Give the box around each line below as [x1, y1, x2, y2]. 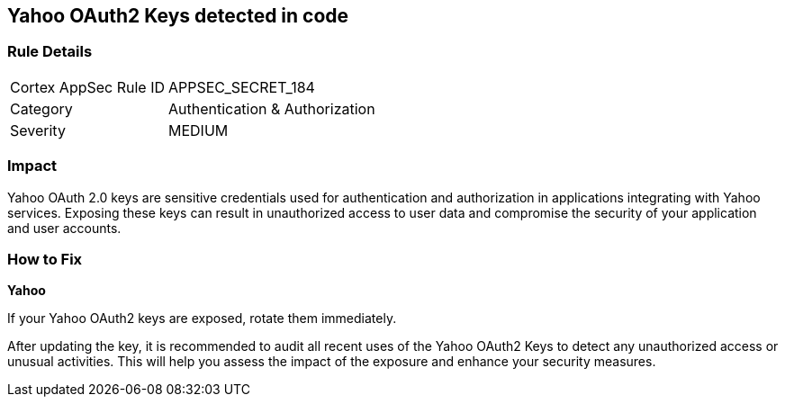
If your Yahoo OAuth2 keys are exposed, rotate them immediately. [7, 310, 397, 327]
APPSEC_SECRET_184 [168, 77, 315, 96]
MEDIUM [168, 121, 229, 139]
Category [10, 99, 73, 118]
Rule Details [7, 42, 93, 61]
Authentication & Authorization [168, 99, 375, 118]
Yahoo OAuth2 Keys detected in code [7, 4, 349, 27]
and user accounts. [7, 220, 122, 236]
